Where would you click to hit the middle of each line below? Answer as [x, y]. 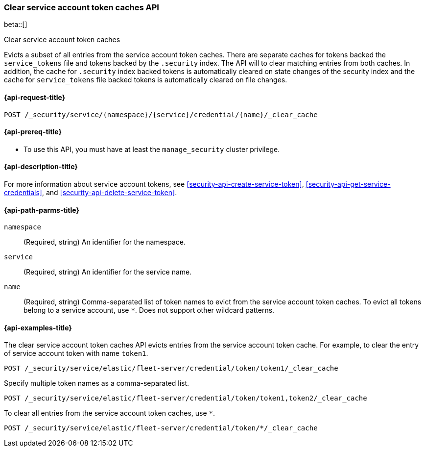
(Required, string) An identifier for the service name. [108, 272]
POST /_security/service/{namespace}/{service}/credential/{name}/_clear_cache [161, 114]
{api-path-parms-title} [42, 210]
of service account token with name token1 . [76, 353]
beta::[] [16, 25]
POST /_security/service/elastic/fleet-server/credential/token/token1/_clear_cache [171, 368]
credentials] [23, 193]
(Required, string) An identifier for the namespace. [105, 242]
